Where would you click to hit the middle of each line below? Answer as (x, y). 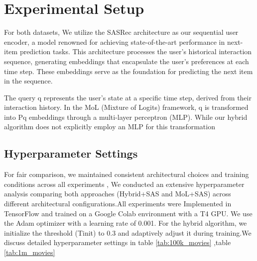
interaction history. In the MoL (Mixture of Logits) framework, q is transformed (126, 107)
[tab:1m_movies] (30, 252)
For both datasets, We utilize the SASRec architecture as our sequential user (121, 32)
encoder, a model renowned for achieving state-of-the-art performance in (115, 42)
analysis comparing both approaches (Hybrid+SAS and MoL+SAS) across (118, 194)
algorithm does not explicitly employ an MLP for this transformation (110, 127)
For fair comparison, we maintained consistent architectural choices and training (127, 174)
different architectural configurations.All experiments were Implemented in (118, 204)
